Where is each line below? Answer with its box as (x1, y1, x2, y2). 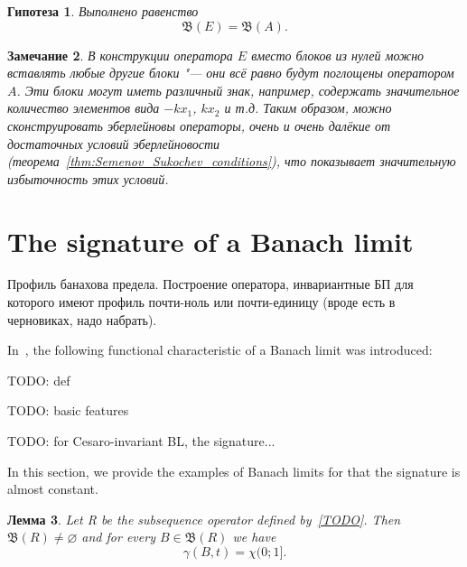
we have (232, 527, 276, 546)
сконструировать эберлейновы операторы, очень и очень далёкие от (7, 116, 391, 135)
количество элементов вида (7, 98, 160, 117)
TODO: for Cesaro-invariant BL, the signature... (7, 432, 276, 451)
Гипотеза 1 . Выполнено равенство (7, 2, 199, 20)
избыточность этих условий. (7, 169, 169, 188)
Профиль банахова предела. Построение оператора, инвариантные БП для (7, 274, 414, 293)
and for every (81, 527, 155, 546)
